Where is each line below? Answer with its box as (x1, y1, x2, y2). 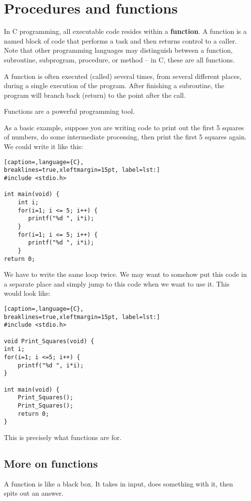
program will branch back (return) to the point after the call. (4, 90, 186, 100)
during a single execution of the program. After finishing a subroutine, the (4, 80, 224, 91)
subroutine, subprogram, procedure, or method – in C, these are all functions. (4, 54, 235, 64)
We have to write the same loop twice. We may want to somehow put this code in (4, 269, 247, 279)
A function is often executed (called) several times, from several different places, (4, 71, 242, 81)
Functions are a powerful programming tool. (4, 106, 135, 116)
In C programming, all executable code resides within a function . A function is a (4, 26, 247, 36)
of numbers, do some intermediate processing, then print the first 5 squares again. (4, 132, 247, 142)
